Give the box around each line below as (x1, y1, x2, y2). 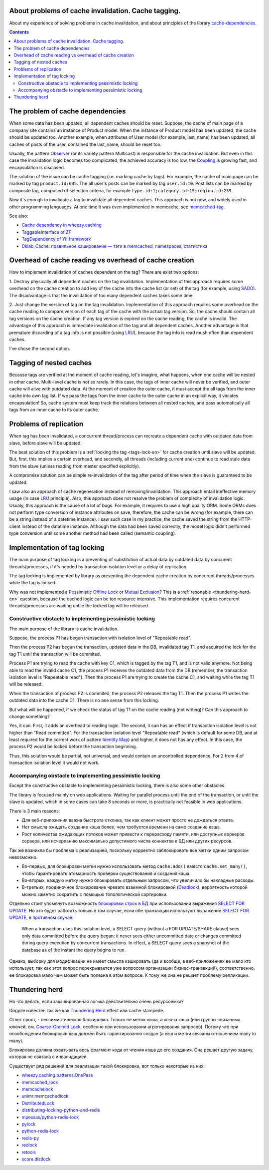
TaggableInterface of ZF (21, 229, 72, 235)
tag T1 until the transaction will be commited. (9, 651, 102, 657)
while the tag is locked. (9, 580, 57, 586)
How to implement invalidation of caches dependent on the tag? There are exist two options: (9, 269, 199, 275)
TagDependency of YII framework (21, 236, 91, 242)
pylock (21, 1121, 36, 1127)
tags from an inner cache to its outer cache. (9, 407, 99, 413)
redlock (21, 1142, 37, 1148)
